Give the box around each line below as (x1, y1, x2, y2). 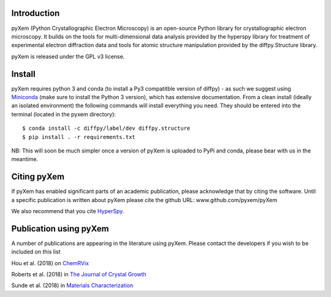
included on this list (11, 248, 61, 255)
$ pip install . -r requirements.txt (22, 133, 136, 140)
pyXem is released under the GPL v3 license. (11, 53, 125, 60)
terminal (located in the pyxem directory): (11, 110, 116, 118)
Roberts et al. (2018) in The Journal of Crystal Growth (11, 271, 146, 278)
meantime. (11, 156, 39, 163)
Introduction (11, 8, 60, 18)
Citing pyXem (11, 171, 65, 182)
